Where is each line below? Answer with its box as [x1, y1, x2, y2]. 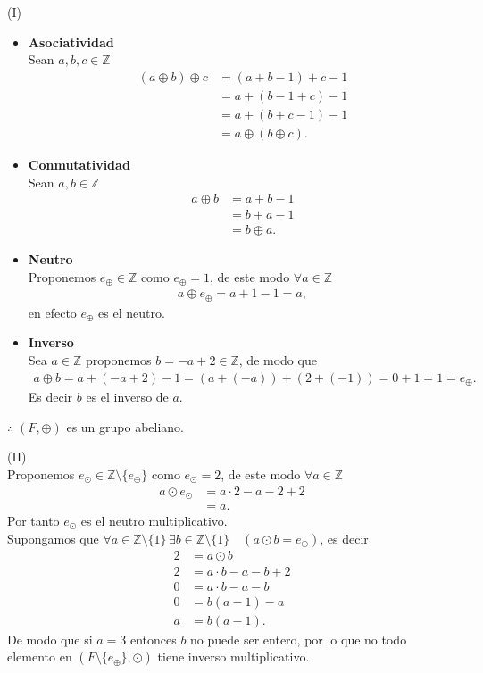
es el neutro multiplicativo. [80, 511, 228, 530]
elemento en [7, 647, 72, 666]
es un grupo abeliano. [66, 417, 184, 436]
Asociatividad [28, 32, 114, 51]
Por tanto [7, 511, 60, 530]
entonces [129, 629, 177, 648]
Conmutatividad [28, 154, 130, 173]
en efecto [28, 303, 77, 321]
